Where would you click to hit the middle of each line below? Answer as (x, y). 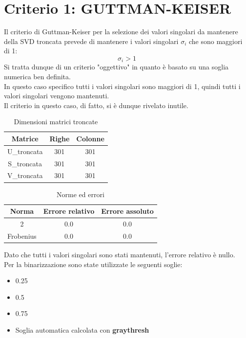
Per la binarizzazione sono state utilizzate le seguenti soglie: (93, 264)
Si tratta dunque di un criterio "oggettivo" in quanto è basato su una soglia (116, 67)
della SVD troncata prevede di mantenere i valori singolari (91, 41)
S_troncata (25, 163)
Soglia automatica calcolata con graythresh (82, 329)
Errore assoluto (127, 211)
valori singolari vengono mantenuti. (57, 96)
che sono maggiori (215, 41)
